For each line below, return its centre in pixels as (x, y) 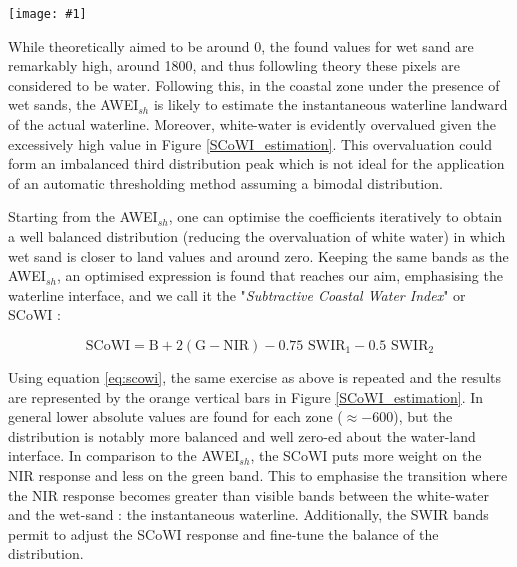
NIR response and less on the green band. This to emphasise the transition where (258, 474)
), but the (423, 416)
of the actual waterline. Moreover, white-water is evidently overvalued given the (252, 124)
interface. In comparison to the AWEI (124, 455)
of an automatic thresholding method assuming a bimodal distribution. (225, 182)
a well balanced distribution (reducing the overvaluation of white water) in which (257, 236)
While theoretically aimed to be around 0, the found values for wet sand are (241, 45)
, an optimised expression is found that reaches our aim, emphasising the (279, 275)
